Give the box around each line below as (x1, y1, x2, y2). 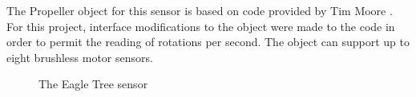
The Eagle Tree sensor (38, 76, 148, 92)
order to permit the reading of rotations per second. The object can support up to (6, 33, 410, 50)
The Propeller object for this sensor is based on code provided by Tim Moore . (6, 2, 393, 18)
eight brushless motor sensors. (6, 48, 153, 65)
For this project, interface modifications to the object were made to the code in (6, 17, 395, 34)
